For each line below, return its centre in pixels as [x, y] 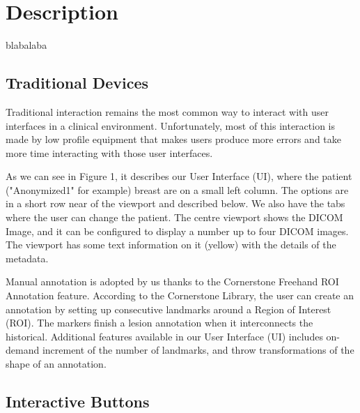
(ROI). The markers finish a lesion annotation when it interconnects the [159, 323]
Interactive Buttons [78, 401]
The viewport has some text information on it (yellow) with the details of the [171, 245]
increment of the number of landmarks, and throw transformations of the [198, 350]
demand [23, 350]
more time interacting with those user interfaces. [109, 152]
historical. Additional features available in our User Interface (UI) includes [164, 336]
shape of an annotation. [56, 364]
